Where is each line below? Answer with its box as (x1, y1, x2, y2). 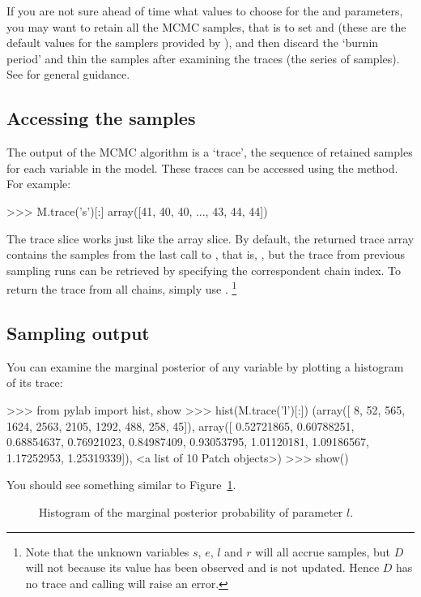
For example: (6, 175, 71, 192)
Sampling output (6, 320, 150, 345)
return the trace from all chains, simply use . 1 (6, 278, 237, 297)
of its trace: (6, 374, 63, 391)
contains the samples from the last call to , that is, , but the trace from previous (6, 246, 406, 263)
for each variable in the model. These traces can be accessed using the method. (6, 159, 398, 176)
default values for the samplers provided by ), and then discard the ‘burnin (6, 34, 379, 51)
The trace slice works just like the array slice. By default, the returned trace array (6, 230, 415, 247)
